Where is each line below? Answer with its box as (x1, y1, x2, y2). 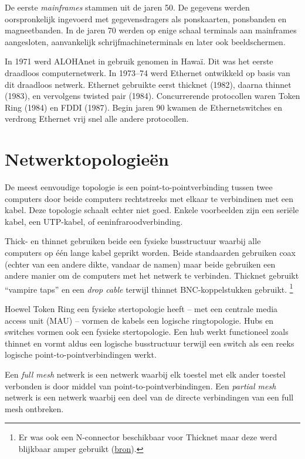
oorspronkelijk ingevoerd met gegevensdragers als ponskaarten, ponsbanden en (5, 12, 287, 25)
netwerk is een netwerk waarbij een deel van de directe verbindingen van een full (5, 391, 294, 403)
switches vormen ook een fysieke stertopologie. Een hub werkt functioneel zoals (5, 326, 289, 338)
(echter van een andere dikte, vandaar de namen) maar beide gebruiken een (5, 258, 276, 270)
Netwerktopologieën (5, 147, 169, 171)
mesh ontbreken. (5, 402, 64, 415)
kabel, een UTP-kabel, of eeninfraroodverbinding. (5, 215, 183, 227)
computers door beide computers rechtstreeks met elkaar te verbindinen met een (5, 192, 294, 204)
